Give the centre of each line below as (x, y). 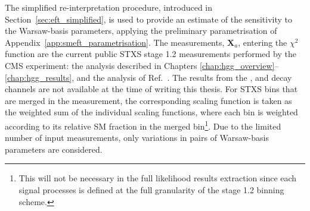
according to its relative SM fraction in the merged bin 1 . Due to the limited (143, 125)
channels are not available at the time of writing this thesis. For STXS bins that (151, 89)
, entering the (263, 42)
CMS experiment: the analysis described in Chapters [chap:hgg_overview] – (142, 65)
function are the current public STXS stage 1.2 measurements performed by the (151, 54)
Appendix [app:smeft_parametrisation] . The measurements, (115, 42)
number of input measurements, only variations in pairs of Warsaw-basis (137, 138)
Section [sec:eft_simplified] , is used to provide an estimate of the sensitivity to (149, 19)
